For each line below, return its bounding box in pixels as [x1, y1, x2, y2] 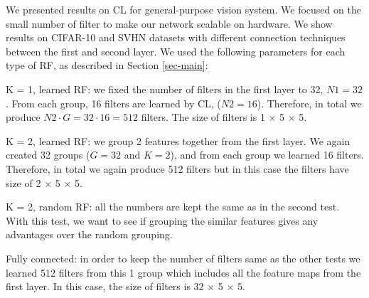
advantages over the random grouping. [6, 227, 173, 242]
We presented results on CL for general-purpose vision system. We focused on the [6, 2, 361, 16]
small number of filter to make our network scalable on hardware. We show [6, 16, 333, 31]
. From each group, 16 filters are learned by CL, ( [6, 95, 221, 110]
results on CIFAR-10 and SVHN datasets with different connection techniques [6, 30, 346, 45]
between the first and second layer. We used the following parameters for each [6, 43, 346, 58]
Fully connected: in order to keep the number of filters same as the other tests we [6, 250, 360, 265]
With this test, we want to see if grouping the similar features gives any [6, 213, 319, 228]
